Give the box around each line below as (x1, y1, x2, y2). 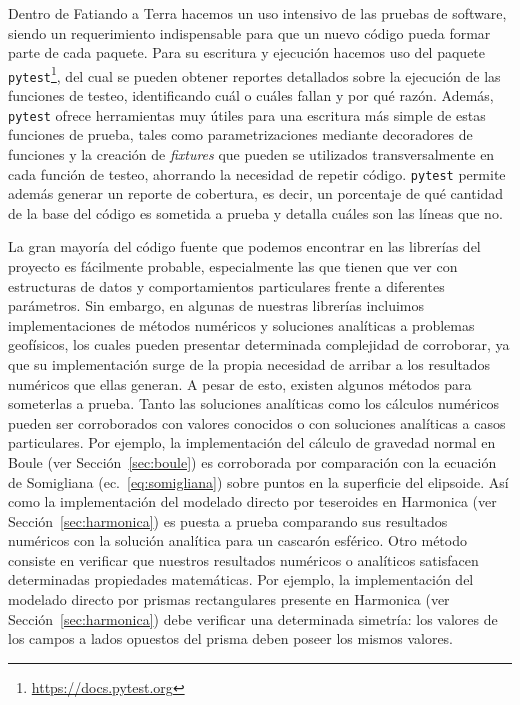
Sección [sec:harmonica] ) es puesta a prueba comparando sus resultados (8, 510, 448, 531)
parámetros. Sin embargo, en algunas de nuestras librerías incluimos (8, 295, 425, 316)
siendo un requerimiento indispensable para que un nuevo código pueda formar (8, 22, 491, 43)
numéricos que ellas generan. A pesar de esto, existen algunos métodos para (8, 373, 472, 394)
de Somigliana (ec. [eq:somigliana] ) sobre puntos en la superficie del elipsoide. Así (8, 471, 509, 492)
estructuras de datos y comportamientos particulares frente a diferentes (8, 275, 445, 296)
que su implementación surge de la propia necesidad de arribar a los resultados (8, 353, 491, 374)
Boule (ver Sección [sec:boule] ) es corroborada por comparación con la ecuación (8, 451, 497, 472)
